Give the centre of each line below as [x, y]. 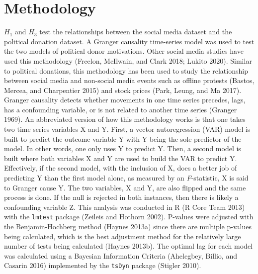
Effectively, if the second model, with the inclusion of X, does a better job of [121, 168]
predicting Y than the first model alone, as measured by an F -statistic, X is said [126, 178]
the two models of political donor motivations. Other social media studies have [124, 51]
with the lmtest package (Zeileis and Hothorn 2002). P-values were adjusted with [129, 217]
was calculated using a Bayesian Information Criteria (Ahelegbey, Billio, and [121, 255]
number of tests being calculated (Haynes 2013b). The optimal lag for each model [129, 246]
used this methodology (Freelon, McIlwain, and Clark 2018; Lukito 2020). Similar [128, 60]
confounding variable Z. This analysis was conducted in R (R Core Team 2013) [125, 207]
